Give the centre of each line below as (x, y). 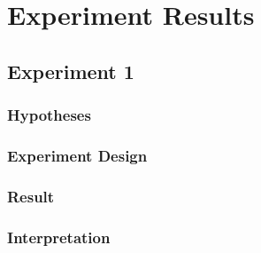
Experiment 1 (71, 71)
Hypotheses (49, 115)
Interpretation (59, 237)
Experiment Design (77, 155)
